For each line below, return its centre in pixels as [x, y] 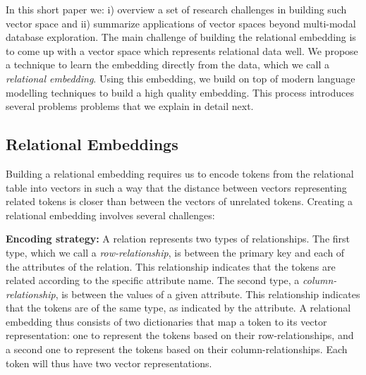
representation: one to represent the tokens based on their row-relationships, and [180, 335]
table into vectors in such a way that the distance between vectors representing [176, 187]
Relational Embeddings [92, 144]
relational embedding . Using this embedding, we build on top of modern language [181, 78]
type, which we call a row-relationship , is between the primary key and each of [175, 252]
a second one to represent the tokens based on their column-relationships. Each [177, 349]
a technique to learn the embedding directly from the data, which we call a [167, 64]
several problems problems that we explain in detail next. [130, 106]
